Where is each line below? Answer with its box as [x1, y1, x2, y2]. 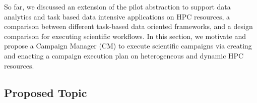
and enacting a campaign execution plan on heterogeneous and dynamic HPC [4, 50, 244, 60]
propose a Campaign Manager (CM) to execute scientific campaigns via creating [4, 40, 252, 51]
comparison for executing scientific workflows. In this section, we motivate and [4, 30, 246, 41]
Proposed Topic [4, 84, 87, 100]
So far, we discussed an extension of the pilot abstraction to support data [4, 1, 231, 11]
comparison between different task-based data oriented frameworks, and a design [4, 21, 253, 31]
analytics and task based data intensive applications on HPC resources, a [4, 11, 230, 21]
